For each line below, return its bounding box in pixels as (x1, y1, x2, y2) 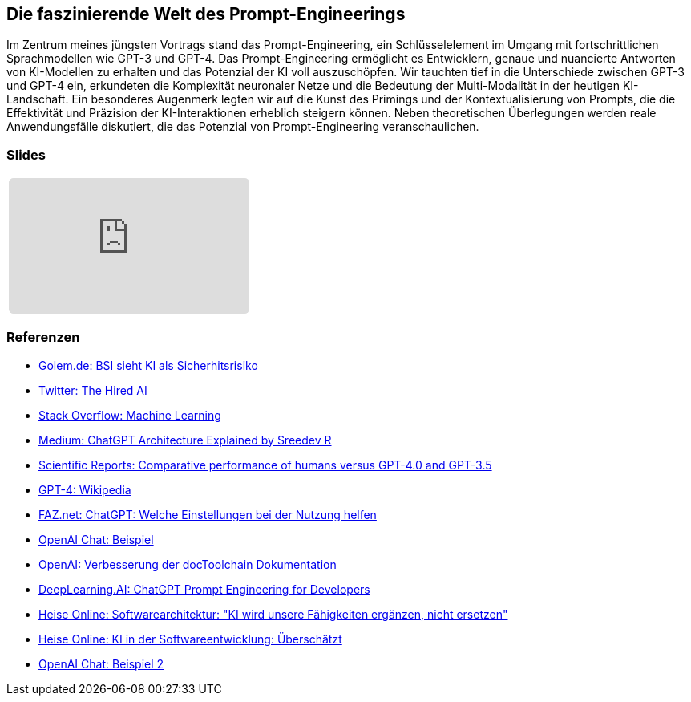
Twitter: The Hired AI (38, 383, 147, 397)
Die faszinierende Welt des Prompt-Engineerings (6, 4, 406, 24)
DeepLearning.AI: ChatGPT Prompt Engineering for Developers (38, 582, 370, 596)
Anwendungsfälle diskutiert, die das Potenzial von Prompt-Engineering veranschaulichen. (6, 120, 479, 134)
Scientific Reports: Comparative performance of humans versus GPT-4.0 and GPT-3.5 (38, 457, 492, 472)
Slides (6, 146, 46, 163)
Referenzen (6, 329, 80, 346)
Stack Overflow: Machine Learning (38, 408, 221, 422)
